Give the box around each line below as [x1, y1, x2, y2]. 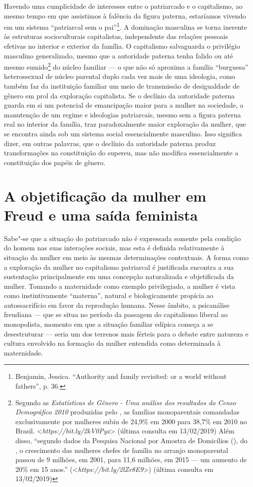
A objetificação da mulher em [4, 186, 206, 206]
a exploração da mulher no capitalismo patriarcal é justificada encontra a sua [4, 262, 234, 272]
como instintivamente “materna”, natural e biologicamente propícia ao [4, 290, 214, 300]
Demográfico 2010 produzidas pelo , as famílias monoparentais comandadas [15, 407, 239, 417]
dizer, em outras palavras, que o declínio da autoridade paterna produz [4, 138, 216, 148]
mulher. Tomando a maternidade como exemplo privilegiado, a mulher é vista [4, 281, 235, 291]
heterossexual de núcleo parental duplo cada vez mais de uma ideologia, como [4, 71, 235, 81]
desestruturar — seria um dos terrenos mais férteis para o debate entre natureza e [4, 328, 249, 338]
